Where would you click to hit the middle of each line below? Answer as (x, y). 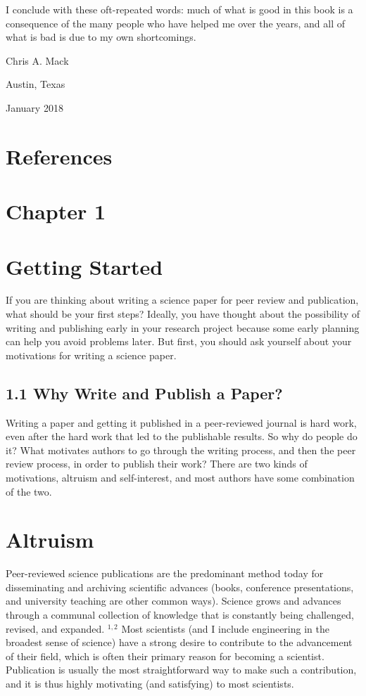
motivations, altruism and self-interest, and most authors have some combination (180, 477)
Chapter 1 (56, 211)
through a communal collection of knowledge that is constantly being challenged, (180, 615)
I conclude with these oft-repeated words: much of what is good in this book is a (179, 9)
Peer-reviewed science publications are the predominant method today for (165, 573)
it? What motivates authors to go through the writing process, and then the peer (181, 450)
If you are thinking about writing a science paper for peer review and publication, (182, 300)
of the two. (29, 491)
